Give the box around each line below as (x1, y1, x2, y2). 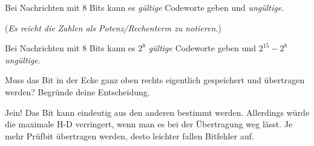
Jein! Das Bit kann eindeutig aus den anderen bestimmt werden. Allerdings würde (5, 106, 310, 118)
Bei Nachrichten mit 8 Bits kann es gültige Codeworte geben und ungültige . (5, 1, 284, 13)
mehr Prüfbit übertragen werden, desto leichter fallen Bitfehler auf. (5, 129, 254, 142)
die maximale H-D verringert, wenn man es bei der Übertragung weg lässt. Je (5, 118, 293, 130)
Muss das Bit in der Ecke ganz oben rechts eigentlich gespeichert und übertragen (5, 74, 305, 86)
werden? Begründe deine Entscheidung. (5, 85, 150, 98)
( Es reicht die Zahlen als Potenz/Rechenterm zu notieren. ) (5, 21, 222, 34)
